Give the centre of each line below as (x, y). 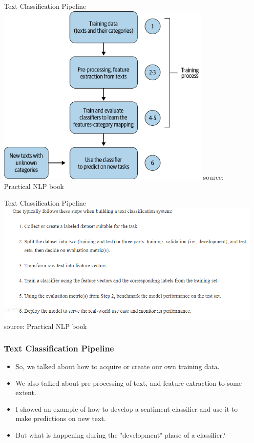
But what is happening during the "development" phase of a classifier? (120, 434)
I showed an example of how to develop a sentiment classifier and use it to (127, 408)
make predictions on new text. (61, 418)
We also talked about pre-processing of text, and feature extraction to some (129, 383)
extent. (26, 392)
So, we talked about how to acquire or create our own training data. (117, 366)
